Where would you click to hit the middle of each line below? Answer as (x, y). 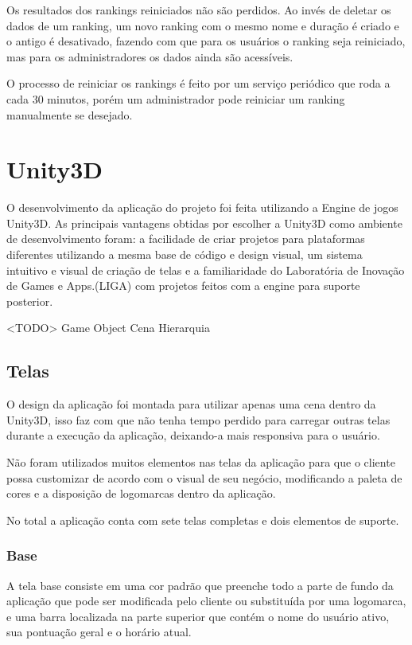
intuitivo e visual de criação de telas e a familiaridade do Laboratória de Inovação (206, 270)
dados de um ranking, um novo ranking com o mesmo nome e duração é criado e (203, 25)
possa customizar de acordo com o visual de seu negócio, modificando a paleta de (204, 477)
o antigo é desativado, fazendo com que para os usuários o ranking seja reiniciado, (206, 41)
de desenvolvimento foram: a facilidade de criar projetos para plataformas (186, 238)
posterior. (30, 301)
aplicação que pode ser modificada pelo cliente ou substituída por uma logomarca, (206, 601)
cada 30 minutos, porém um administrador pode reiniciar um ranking (176, 98)
